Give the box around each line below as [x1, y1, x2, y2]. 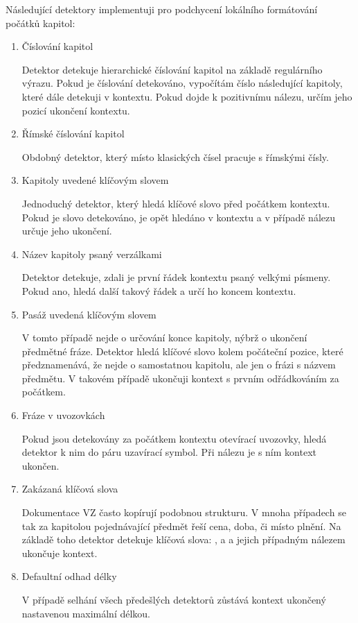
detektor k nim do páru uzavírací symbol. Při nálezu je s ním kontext [21, 445, 316, 459]
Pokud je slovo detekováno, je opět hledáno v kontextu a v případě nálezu [21, 210, 336, 224]
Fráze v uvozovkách [21, 408, 105, 423]
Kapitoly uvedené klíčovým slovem [21, 173, 169, 187]
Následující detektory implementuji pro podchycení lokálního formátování [6, 2, 318, 16]
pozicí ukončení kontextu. [21, 103, 130, 117]
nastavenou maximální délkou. [21, 606, 151, 620]
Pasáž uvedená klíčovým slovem [21, 307, 156, 321]
